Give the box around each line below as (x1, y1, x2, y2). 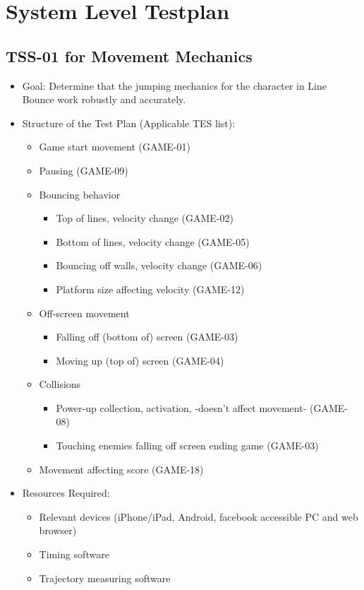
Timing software (39, 547, 109, 562)
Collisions (39, 377, 81, 391)
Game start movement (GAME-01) (39, 139, 190, 154)
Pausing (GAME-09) (39, 163, 128, 177)
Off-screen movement (39, 305, 130, 320)
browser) (39, 523, 77, 538)
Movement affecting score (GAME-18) (39, 461, 204, 476)
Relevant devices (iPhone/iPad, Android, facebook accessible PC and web (39, 509, 358, 524)
